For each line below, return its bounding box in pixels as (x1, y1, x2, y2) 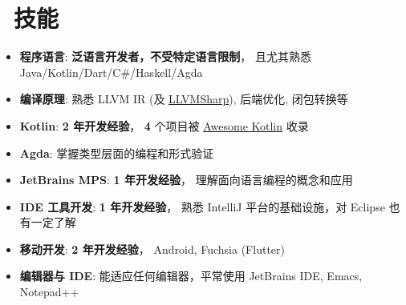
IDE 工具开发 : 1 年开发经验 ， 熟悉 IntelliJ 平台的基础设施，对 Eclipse (19, 198, 385, 215)
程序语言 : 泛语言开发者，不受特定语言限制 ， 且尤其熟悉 (19, 48, 312, 65)
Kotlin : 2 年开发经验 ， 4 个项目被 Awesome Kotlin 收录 (19, 117, 309, 134)
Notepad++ (19, 283, 79, 300)
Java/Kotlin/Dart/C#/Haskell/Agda (19, 63, 203, 80)
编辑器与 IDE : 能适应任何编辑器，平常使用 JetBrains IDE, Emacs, (19, 267, 363, 284)
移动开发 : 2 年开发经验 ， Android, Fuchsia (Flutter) (19, 240, 285, 257)
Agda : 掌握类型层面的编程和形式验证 (19, 144, 214, 161)
